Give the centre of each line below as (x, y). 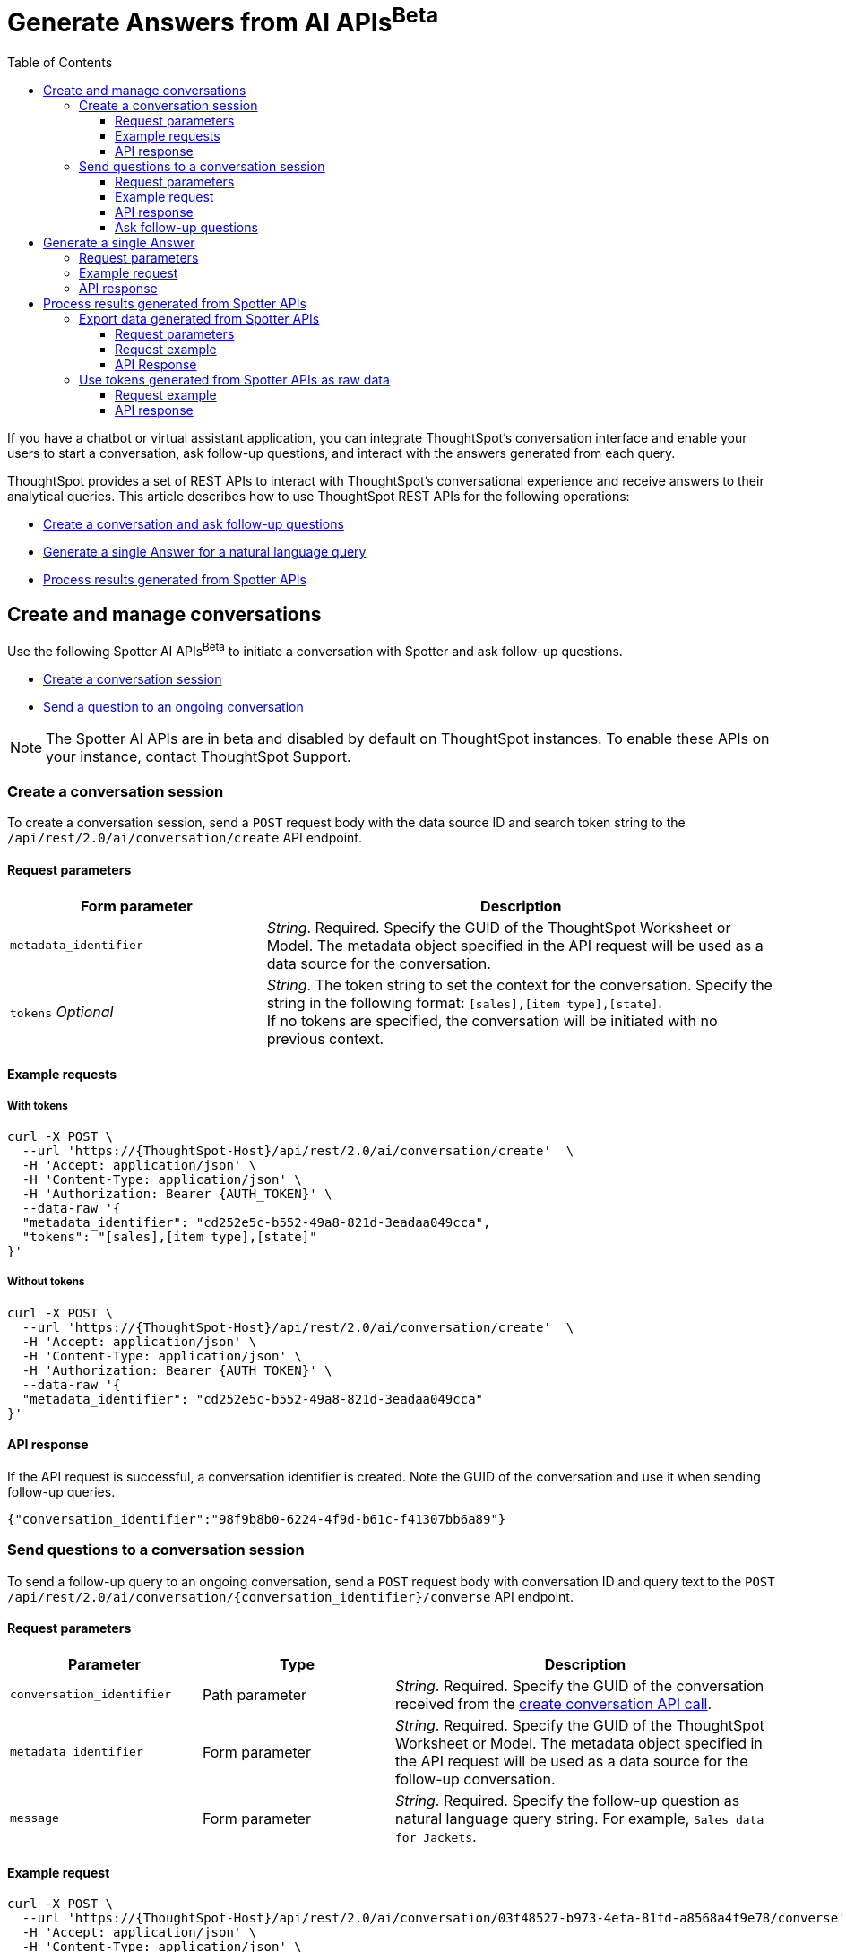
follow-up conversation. (475, 1779)
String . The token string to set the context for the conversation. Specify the (519, 985)
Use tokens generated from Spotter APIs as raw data (234, 380)
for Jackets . (436, 1836)
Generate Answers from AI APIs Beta (223, 20)
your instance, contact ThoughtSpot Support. (199, 756)
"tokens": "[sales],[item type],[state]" (169, 1236)
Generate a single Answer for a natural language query (205, 552)
